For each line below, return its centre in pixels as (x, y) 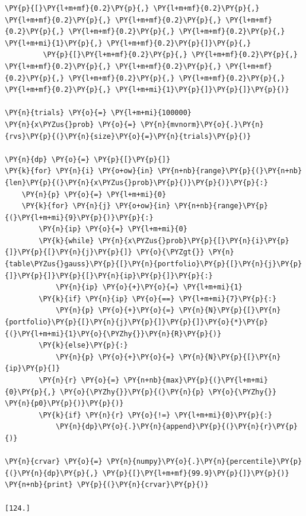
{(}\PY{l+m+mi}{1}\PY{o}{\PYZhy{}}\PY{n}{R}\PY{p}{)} (113, 334)
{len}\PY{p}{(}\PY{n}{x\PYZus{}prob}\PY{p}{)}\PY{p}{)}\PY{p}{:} (136, 182)
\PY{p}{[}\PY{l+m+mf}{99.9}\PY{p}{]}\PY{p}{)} (196, 473)
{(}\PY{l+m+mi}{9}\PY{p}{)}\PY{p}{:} (79, 217)
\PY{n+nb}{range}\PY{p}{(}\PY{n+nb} (230, 171)
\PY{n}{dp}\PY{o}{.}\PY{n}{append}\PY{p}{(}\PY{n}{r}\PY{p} (176, 427)
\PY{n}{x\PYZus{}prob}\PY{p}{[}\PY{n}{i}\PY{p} (194, 241)
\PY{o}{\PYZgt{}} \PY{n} (185, 252)
